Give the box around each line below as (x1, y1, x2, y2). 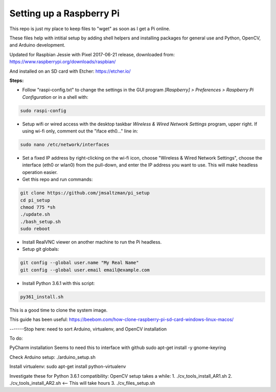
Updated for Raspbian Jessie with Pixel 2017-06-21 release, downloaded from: (9, 51, 175, 57)
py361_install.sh (20, 294, 64, 299)
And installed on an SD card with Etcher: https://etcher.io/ (9, 68, 131, 74)
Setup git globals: (22, 246, 59, 252)
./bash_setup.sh (20, 219, 61, 225)
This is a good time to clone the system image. (9, 307, 108, 313)
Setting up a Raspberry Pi (9, 8, 120, 19)
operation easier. (22, 169, 58, 175)
